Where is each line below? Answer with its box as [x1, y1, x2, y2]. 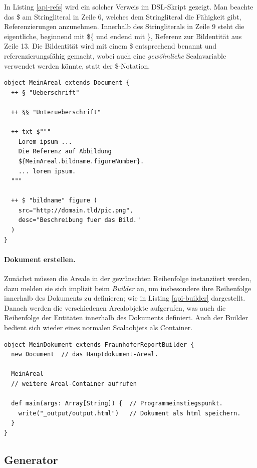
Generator [4, 451, 58, 467]
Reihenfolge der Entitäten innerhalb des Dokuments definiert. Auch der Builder [4, 312, 248, 323]
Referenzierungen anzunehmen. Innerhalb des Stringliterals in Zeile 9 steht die [4, 21, 244, 32]
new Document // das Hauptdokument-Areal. [11, 351, 158, 358]
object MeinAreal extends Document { [4, 79, 130, 87]
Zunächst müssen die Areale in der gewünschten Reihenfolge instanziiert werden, [4, 273, 251, 284]
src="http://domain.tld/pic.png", [18, 206, 133, 214]
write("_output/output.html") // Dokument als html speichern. [18, 409, 241, 417]
